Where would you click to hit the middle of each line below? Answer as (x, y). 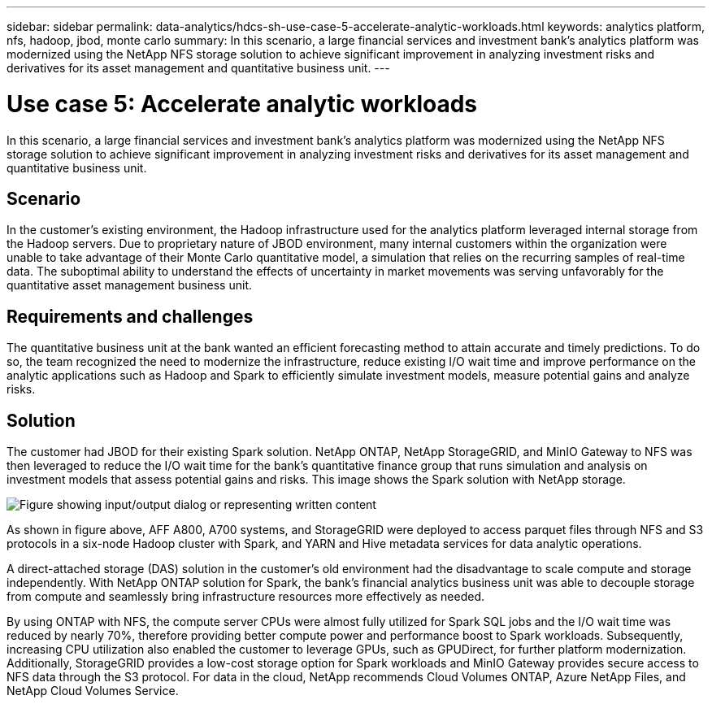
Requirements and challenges (130, 316)
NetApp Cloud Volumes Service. (93, 691)
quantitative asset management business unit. (130, 285)
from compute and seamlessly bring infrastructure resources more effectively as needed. (245, 597)
